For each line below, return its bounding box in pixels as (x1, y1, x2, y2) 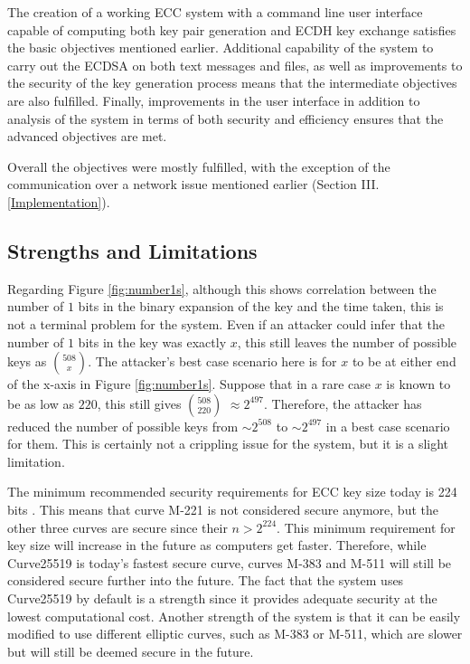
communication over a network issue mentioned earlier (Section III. (7, 175, 380, 194)
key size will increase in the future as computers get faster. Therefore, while (7, 536, 427, 555)
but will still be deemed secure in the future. (7, 641, 254, 660)
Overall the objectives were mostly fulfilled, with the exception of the (7, 157, 390, 175)
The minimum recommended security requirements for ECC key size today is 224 (7, 482, 457, 501)
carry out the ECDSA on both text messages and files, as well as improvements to (7, 55, 463, 74)
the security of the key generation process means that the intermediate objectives (7, 73, 457, 92)
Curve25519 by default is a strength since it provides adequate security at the (7, 589, 437, 608)
